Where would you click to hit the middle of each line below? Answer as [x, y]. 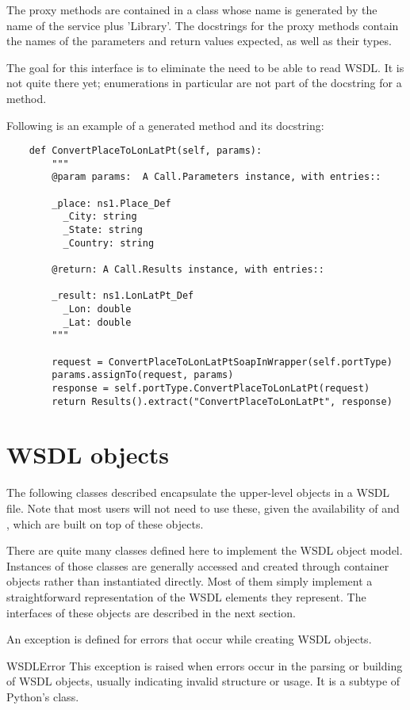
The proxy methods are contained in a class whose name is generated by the [192, 10]
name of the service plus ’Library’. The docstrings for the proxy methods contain [203, 25]
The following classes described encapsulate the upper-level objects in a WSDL [198, 492]
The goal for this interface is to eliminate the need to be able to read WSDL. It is [205, 67]
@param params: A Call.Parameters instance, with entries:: [216, 177]
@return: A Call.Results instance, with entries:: [188, 270]
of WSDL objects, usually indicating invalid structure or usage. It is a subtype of [203, 681]
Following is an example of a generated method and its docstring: [165, 125]
